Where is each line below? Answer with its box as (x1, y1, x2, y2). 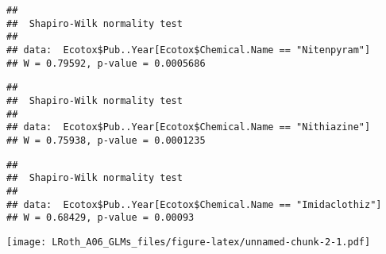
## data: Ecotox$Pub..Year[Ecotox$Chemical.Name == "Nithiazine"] (6, 121, 371, 133)
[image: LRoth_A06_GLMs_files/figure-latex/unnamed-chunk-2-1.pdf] (6, 236, 371, 248)
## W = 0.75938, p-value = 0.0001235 (6, 134, 206, 146)
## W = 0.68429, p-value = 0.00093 (6, 212, 195, 224)
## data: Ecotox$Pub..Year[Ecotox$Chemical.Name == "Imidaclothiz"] (6, 198, 382, 210)
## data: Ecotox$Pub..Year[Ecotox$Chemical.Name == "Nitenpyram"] (6, 44, 371, 56)
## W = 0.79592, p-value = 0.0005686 (6, 57, 206, 69)
